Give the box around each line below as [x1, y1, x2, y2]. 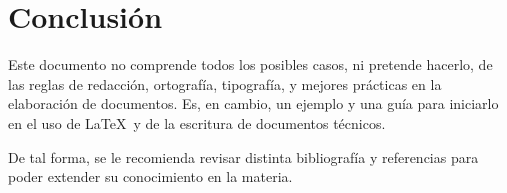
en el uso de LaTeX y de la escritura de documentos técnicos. [8, 112, 386, 133]
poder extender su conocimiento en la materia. [8, 166, 293, 187]
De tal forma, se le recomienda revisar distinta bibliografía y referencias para [8, 146, 479, 167]
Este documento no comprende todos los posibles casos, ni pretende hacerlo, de [8, 54, 493, 75]
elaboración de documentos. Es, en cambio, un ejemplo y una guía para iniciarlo [8, 93, 499, 114]
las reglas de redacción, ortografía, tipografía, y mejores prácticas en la [8, 73, 442, 94]
